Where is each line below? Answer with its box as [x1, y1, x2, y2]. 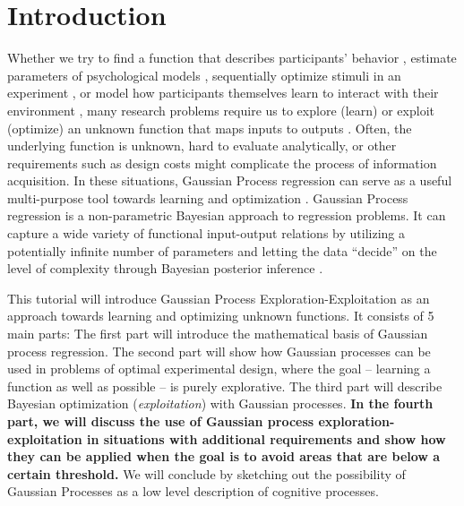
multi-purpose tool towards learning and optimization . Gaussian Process [7, 188, 408, 207]
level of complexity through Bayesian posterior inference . [7, 259, 323, 278]
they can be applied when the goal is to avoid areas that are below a [7, 447, 441, 466]
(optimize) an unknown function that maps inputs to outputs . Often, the [7, 118, 412, 137]
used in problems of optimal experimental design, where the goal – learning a [7, 359, 431, 378]
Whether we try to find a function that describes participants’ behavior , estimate [7, 48, 457, 67]
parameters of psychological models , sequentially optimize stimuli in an [7, 65, 401, 84]
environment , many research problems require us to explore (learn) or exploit [7, 100, 434, 119]
